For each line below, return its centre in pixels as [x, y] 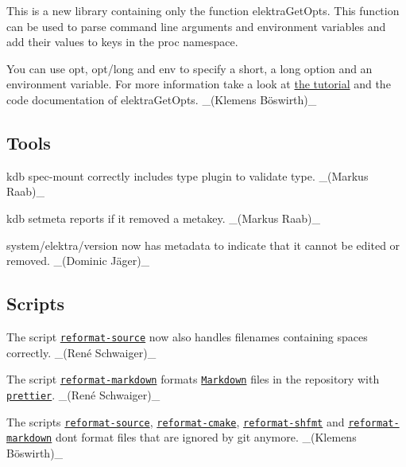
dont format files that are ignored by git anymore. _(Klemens [206, 437]
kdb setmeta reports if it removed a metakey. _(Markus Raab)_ [163, 218]
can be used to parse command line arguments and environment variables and [196, 26]
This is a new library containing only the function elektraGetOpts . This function [203, 10]
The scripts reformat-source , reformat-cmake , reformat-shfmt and [176, 421]
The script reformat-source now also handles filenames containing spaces [187, 336]
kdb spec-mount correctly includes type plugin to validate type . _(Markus [188, 175]
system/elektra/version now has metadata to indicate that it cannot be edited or [203, 245]
